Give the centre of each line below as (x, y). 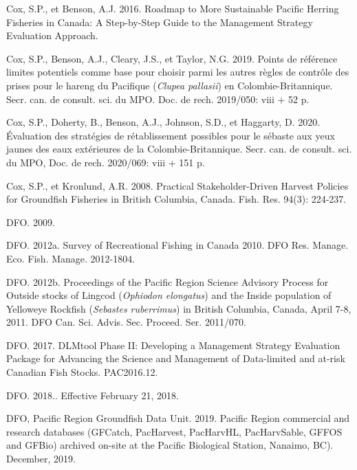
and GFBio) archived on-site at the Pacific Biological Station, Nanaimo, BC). (170, 445)
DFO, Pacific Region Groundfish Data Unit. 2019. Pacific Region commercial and (178, 418)
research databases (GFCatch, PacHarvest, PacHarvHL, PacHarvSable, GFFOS (174, 431)
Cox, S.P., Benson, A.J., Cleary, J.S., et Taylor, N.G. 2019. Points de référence (172, 58)
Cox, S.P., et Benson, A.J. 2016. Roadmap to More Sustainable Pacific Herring (173, 8)
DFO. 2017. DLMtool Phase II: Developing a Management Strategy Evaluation (173, 345)
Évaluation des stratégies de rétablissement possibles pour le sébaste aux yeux (171, 135)
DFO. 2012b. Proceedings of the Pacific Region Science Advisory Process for (167, 281)
